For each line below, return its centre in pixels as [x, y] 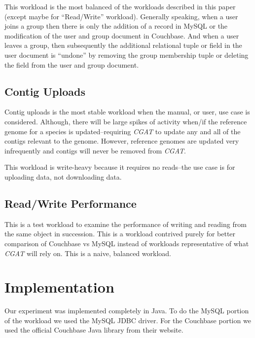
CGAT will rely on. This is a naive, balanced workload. [88, 253]
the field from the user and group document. [72, 64]
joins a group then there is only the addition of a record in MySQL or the [116, 26]
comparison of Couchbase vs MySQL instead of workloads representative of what [127, 243]
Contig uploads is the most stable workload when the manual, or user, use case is [127, 112]
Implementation [59, 287]
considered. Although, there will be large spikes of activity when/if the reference [126, 121]
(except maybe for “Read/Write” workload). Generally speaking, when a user [121, 16]
